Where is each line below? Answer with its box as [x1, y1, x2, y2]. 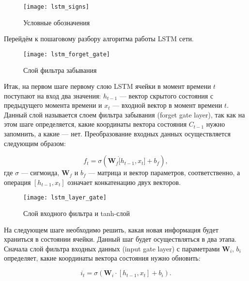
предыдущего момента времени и [4, 100, 102, 110]
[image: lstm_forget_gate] [23, 50, 110, 58]
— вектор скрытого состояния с [119, 90, 214, 100]
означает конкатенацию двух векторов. [67, 177, 181, 187]
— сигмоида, [21, 167, 60, 178]
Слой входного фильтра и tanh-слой [23, 208, 130, 218]
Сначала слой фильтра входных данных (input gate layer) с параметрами [4, 243, 220, 253]
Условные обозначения [23, 17, 90, 27]
